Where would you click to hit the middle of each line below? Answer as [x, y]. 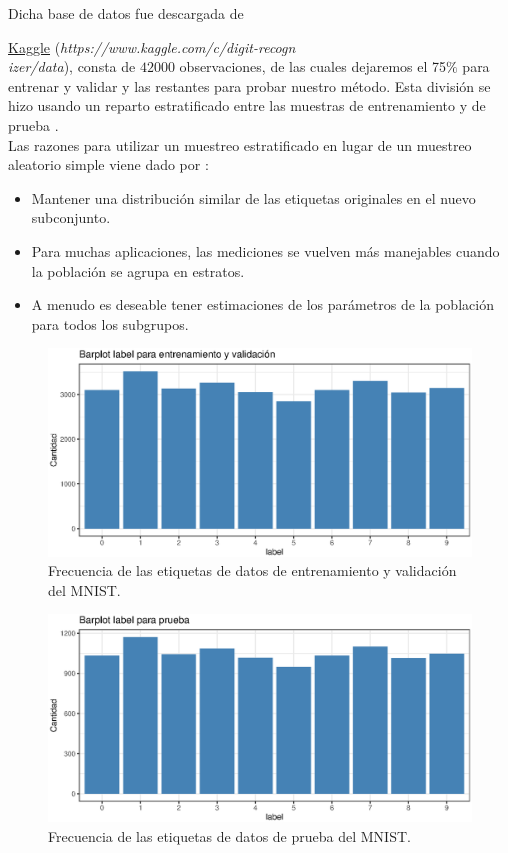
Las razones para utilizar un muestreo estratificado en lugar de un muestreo [240, 144]
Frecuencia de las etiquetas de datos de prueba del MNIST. [229, 835]
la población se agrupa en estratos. [138, 270]
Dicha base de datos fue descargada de [126, 13]
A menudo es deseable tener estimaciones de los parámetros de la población [262, 304]
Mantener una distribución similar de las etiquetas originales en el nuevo [253, 197]
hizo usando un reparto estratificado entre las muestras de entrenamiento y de [247, 105]
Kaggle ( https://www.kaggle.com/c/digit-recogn [152, 46]
